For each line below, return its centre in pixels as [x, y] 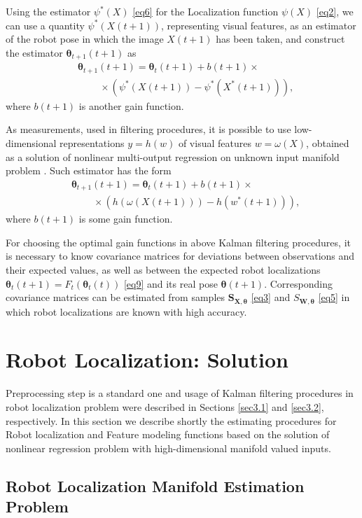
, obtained [328, 142]
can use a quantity [45, 25]
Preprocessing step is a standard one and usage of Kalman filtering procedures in [180, 393]
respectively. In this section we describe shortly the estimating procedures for [171, 420]
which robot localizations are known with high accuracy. [126, 311]
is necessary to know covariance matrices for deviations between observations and [180, 256]
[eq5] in [334, 297]
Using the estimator [48, 11]
